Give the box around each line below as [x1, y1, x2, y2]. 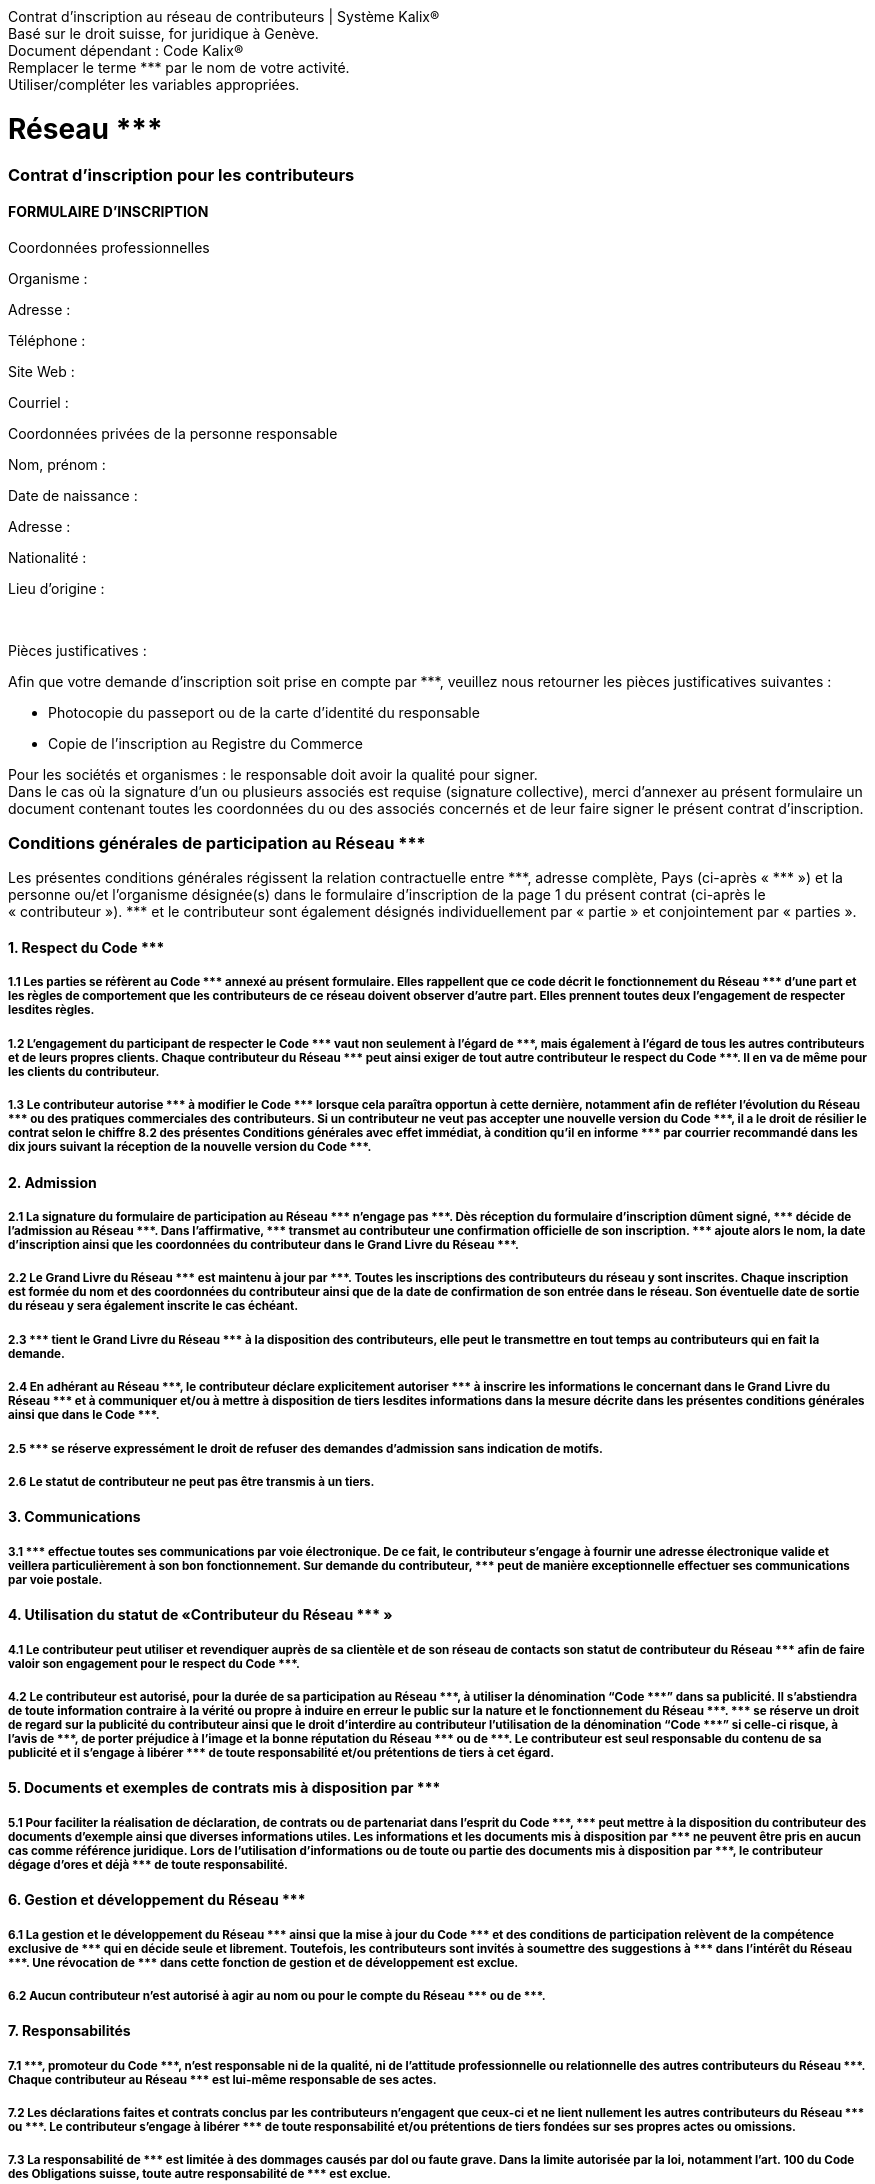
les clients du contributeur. [8, 1064, 160, 1079]
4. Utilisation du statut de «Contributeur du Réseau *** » [8, 1606, 393, 1624]
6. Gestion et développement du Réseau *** [8, 1891, 306, 1909]
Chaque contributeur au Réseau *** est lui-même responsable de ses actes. [8, 2072, 437, 2087]
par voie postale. [8, 1572, 103, 1587]
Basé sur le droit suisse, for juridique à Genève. [8, 25, 319, 42]
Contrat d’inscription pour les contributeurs [8, 164, 355, 185]
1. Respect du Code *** [8, 939, 165, 957]
